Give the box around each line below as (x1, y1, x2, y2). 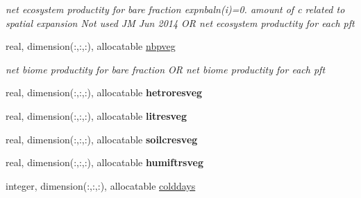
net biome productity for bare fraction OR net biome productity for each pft (6, 62, 326, 76)
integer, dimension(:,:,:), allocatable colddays (6, 178, 196, 192)
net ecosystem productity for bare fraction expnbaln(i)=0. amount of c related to (6, 2, 345, 16)
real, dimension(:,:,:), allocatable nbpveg (6, 39, 176, 53)
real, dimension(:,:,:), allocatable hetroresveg (6, 85, 203, 100)
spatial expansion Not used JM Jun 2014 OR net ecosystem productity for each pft (6, 15, 355, 30)
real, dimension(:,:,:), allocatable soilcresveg (6, 132, 198, 146)
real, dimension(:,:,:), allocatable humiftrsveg (6, 155, 203, 170)
